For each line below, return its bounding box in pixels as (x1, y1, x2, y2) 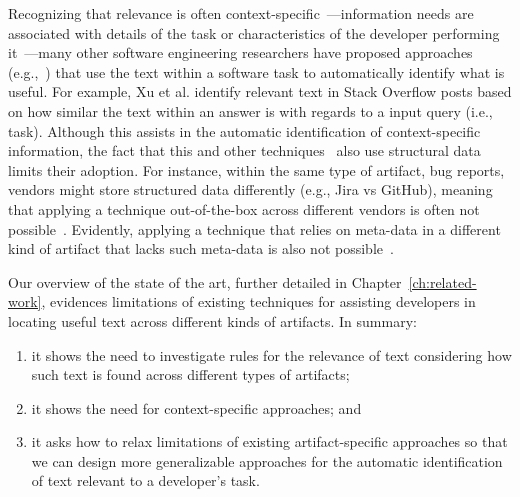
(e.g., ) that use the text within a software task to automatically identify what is (8, 61, 505, 82)
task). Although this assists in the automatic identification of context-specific (8, 120, 481, 141)
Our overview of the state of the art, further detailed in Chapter (8, 271, 402, 292)
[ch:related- (408, 271, 477, 292)
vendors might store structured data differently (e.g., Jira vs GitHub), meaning (8, 179, 493, 200)
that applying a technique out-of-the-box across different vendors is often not (8, 198, 480, 219)
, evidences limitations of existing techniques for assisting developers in (41, 291, 476, 312)
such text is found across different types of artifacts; (31, 364, 350, 385)
